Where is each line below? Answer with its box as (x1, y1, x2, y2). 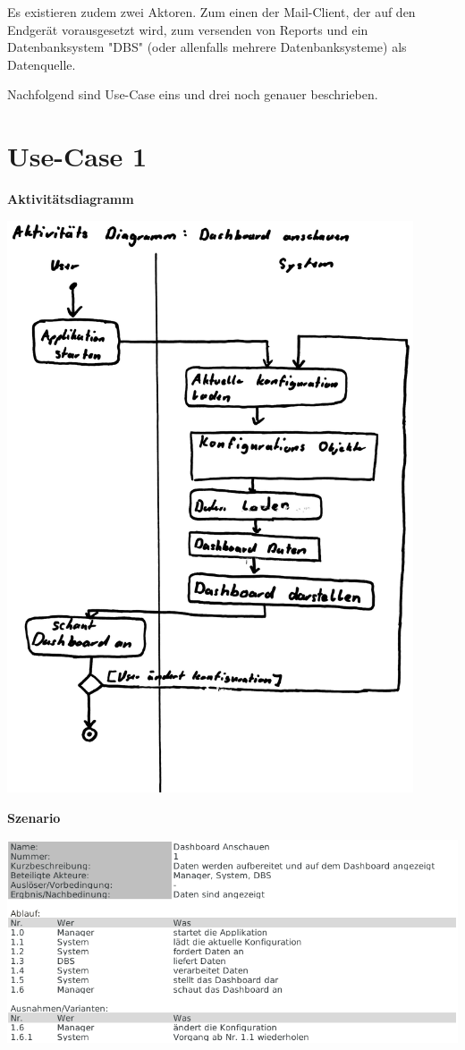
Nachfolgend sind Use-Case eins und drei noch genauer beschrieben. (7, 85, 378, 104)
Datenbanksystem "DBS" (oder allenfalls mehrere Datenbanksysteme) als (7, 38, 407, 56)
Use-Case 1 (7, 138, 148, 174)
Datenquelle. (7, 55, 76, 73)
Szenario (7, 809, 61, 827)
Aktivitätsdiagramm (7, 190, 134, 208)
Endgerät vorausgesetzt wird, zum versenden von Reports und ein (7, 20, 368, 38)
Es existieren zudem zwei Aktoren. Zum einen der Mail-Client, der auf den (7, 3, 416, 21)
